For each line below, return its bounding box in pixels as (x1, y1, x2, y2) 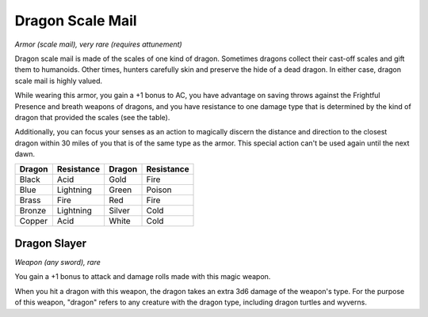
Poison (146, 184, 172, 195)
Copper (19, 216, 48, 227)
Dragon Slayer (14, 236, 87, 250)
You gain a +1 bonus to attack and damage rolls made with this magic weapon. (14, 272, 271, 281)
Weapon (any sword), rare (14, 257, 101, 266)
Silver (108, 206, 131, 217)
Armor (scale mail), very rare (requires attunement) (14, 40, 182, 49)
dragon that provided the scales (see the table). (14, 112, 170, 122)
